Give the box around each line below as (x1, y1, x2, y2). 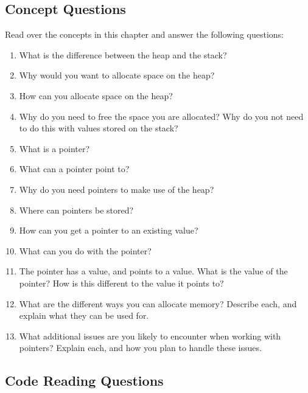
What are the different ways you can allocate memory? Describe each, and (19, 297, 297, 310)
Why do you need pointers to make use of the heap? (19, 183, 214, 195)
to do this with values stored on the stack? (19, 122, 178, 134)
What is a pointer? (19, 142, 90, 155)
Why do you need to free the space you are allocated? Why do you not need (19, 110, 304, 122)
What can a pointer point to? (19, 162, 130, 175)
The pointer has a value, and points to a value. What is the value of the (19, 265, 288, 277)
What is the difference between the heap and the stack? (19, 48, 227, 61)
